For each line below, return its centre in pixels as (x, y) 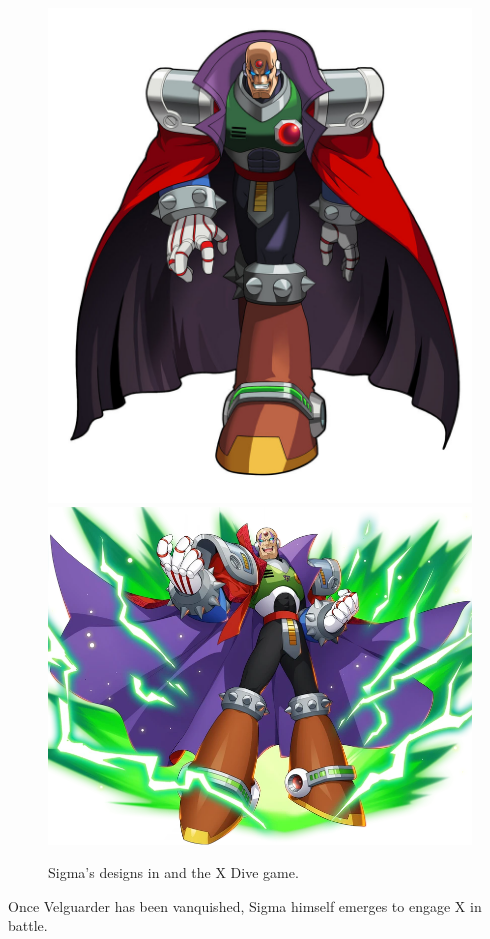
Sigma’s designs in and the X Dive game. (173, 872)
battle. (28, 925)
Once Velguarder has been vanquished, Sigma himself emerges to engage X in (245, 905)
